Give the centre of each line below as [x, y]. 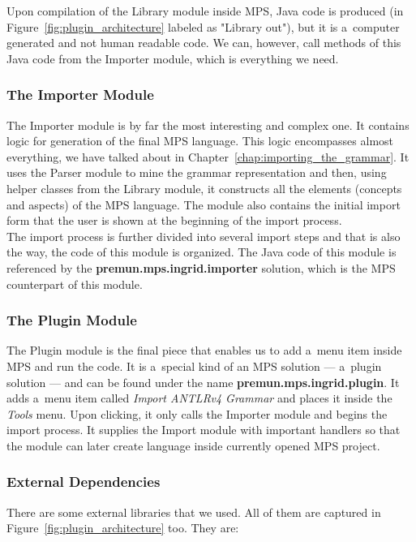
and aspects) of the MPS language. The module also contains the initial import [204, 204]
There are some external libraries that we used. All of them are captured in [194, 512]
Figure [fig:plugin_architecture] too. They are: [123, 528]
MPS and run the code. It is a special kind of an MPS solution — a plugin [194, 366]
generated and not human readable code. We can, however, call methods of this [204, 43]
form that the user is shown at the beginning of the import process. [174, 220]
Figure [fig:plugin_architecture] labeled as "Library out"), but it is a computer [203, 26]
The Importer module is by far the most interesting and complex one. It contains [208, 125]
